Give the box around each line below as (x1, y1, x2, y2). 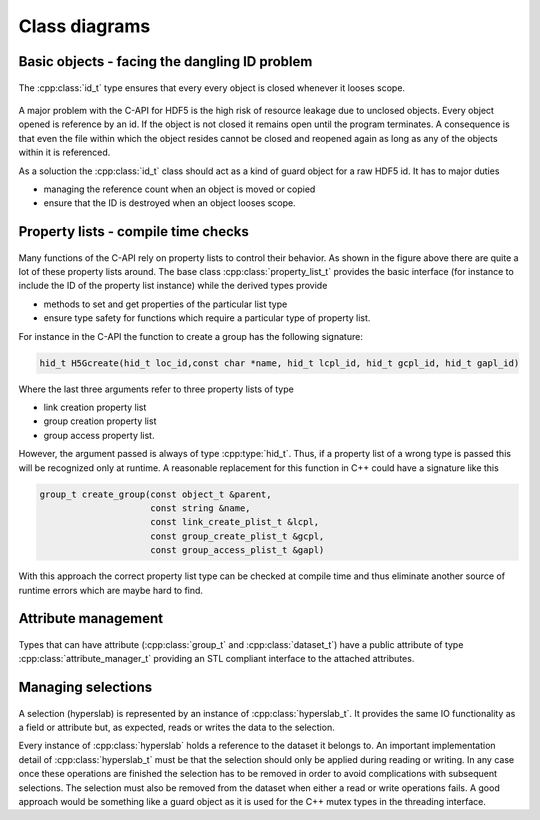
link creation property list (43, 401, 147, 414)
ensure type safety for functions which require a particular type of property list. (43, 312, 371, 324)
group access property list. (43, 429, 155, 441)
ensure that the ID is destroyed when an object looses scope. (43, 197, 296, 209)
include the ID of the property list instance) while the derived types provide (18, 280, 328, 292)
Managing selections (18, 679, 153, 696)
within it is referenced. (18, 146, 111, 159)
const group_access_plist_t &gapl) (150, 545, 325, 556)
